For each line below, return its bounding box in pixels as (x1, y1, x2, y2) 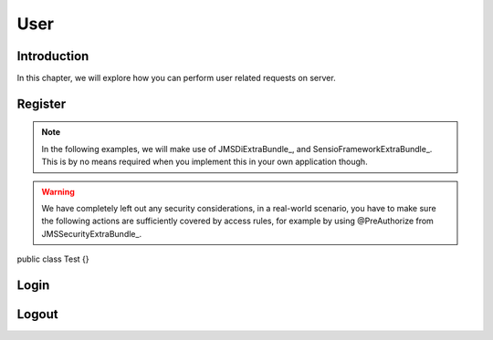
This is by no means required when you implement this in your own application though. (41, 156, 369, 168)
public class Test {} (16, 253, 90, 264)
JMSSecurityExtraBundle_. (41, 228, 142, 239)
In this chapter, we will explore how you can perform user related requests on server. (16, 73, 337, 84)
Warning (41, 186, 75, 197)
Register (16, 96, 67, 111)
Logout (16, 306, 58, 323)
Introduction (16, 48, 89, 64)
